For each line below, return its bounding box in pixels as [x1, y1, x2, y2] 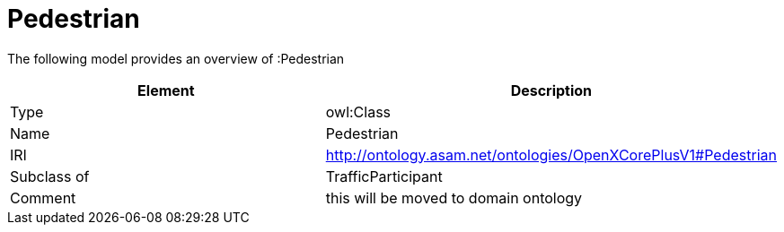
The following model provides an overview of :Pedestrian [7, 50, 345, 66]
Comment [10, 188, 76, 207]
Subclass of [10, 167, 90, 185]
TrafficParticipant [325, 167, 443, 185]
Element [137, 81, 195, 99]
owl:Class [325, 102, 392, 121]
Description [510, 81, 593, 99]
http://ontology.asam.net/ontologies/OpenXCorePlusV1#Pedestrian [325, 145, 777, 164]
